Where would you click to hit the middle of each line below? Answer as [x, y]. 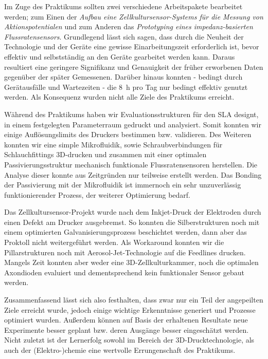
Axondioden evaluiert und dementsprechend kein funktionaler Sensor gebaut [124, 272]
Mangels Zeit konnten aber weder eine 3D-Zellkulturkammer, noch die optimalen [131, 262]
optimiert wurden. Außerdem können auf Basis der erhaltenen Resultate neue [126, 320]
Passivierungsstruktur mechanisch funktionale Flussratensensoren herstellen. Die [131, 164]
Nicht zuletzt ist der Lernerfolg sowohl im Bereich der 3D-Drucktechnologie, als [129, 340]
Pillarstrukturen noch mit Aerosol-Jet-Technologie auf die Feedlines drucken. [125, 252]
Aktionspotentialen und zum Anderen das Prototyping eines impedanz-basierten [129, 26]
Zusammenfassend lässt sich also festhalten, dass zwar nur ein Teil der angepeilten [134, 300]
